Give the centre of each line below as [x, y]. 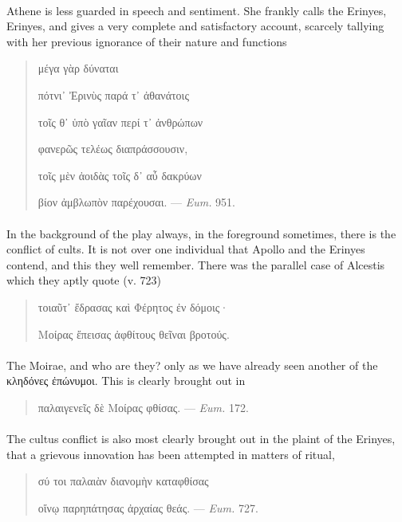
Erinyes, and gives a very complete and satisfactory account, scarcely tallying [195, 26]
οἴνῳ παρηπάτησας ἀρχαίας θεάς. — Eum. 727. [148, 507]
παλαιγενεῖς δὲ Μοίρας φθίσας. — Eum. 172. [143, 407]
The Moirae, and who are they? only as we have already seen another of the [192, 365]
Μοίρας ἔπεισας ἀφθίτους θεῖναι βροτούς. [134, 334]
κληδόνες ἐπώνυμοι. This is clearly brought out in [126, 381]
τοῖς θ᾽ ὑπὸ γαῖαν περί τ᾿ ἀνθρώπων [120, 122]
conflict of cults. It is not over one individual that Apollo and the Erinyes [186, 249]
